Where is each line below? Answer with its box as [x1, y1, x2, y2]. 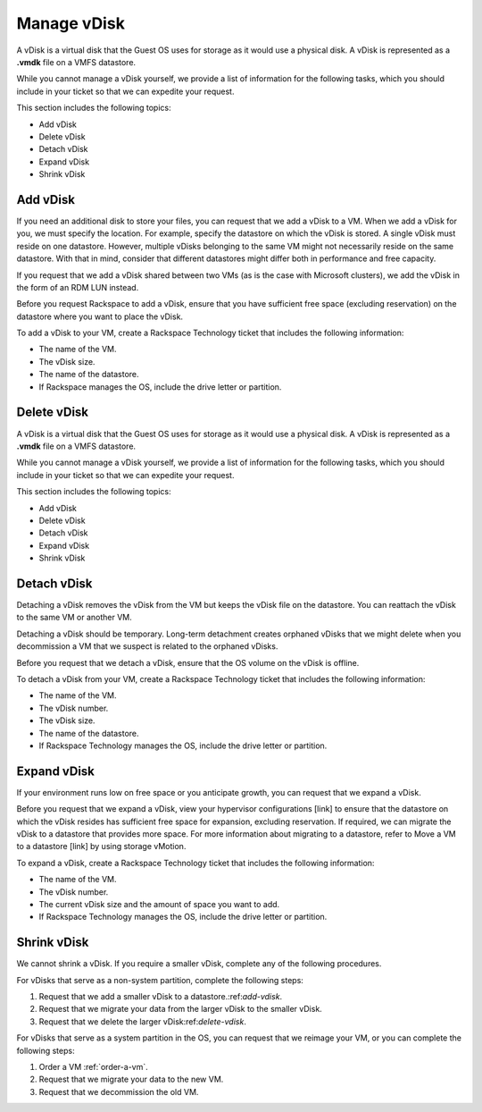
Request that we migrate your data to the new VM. [38, 1074, 224, 1085]
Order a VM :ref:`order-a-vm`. [38, 1061, 149, 1072]
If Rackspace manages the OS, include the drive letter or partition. [38, 381, 282, 392]
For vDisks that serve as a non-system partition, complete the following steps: [16, 974, 303, 985]
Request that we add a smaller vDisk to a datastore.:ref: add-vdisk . [38, 991, 283, 1001]
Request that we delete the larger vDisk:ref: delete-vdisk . [38, 1015, 247, 1027]
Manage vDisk [16, 13, 125, 33]
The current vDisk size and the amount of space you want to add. [38, 898, 280, 909]
